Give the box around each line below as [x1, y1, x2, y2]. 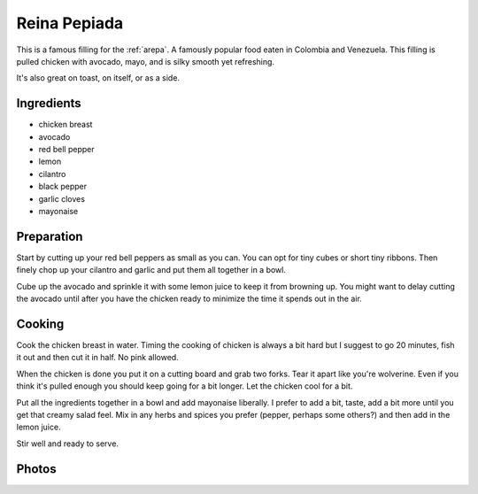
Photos [16, 461, 57, 476]
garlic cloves [38, 193, 86, 204]
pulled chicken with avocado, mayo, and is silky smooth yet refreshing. [16, 56, 274, 66]
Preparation [16, 228, 83, 243]
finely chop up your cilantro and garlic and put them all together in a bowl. [16, 265, 287, 275]
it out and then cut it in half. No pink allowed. [16, 352, 179, 363]
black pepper [38, 181, 88, 192]
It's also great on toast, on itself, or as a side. [16, 73, 181, 83]
